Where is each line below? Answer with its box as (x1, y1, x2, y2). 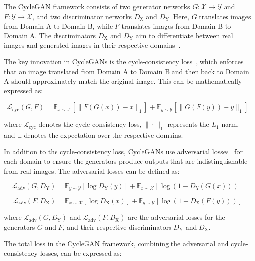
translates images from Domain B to (121, 21, 231, 31)
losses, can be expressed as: (40, 248, 122, 258)
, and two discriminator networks (32, 11, 132, 21)
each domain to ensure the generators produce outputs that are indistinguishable (4, 156, 248, 166)
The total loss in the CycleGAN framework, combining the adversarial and (4, 238, 229, 248)
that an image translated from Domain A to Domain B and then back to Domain (4, 66, 249, 76)
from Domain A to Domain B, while (4, 21, 113, 31)
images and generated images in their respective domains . (4, 40, 181, 50)
